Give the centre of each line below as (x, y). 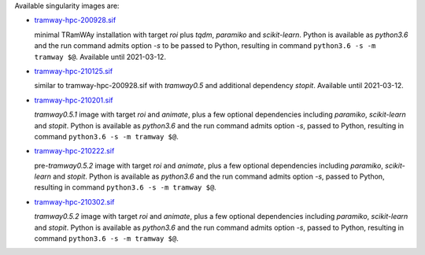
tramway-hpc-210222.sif (74, 151)
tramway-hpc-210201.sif (74, 100)
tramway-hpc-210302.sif (74, 201)
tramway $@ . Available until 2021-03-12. (100, 57)
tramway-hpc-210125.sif (74, 71)
